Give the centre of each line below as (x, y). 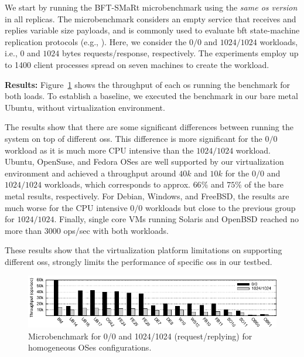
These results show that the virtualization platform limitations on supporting (144, 250)
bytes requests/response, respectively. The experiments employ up (180, 53)
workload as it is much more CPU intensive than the (99, 150)
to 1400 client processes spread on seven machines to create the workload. (137, 64)
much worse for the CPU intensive (66, 207)
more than (23, 230)
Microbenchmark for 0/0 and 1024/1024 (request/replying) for (140, 336)
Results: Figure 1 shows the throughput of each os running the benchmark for (148, 84)
